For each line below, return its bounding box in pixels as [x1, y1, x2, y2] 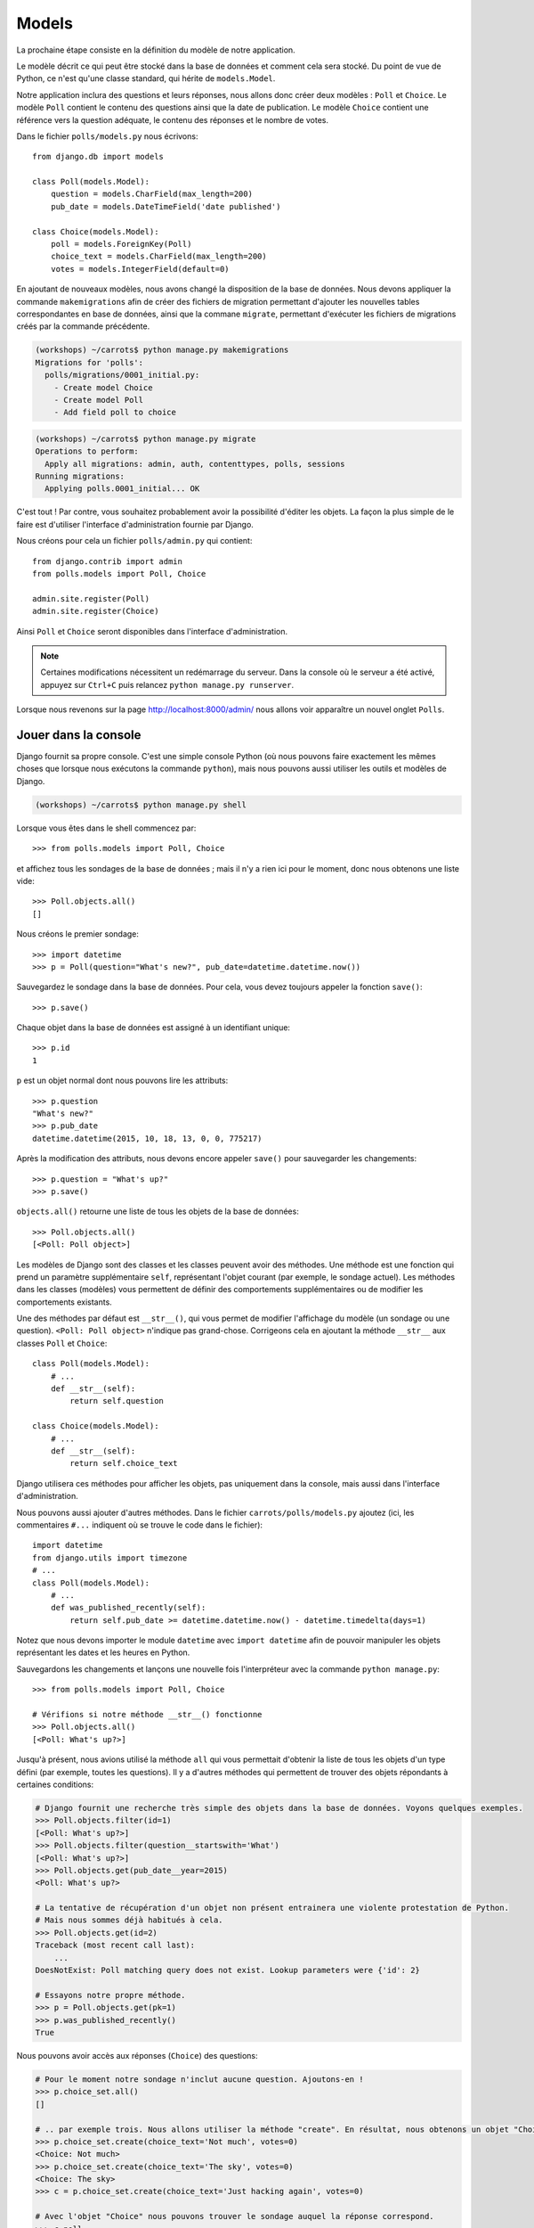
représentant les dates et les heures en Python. [16, 1647, 190, 1658]
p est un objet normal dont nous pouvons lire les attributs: [16, 1075, 229, 1086]
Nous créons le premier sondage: [16, 929, 140, 939]
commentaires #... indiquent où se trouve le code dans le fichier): [16, 1519, 263, 1530]
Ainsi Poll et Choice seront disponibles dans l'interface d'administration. [16, 626, 288, 636]
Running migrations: [35, 471, 125, 481]
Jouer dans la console [16, 727, 142, 742]
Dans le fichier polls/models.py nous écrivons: [16, 130, 198, 142]
